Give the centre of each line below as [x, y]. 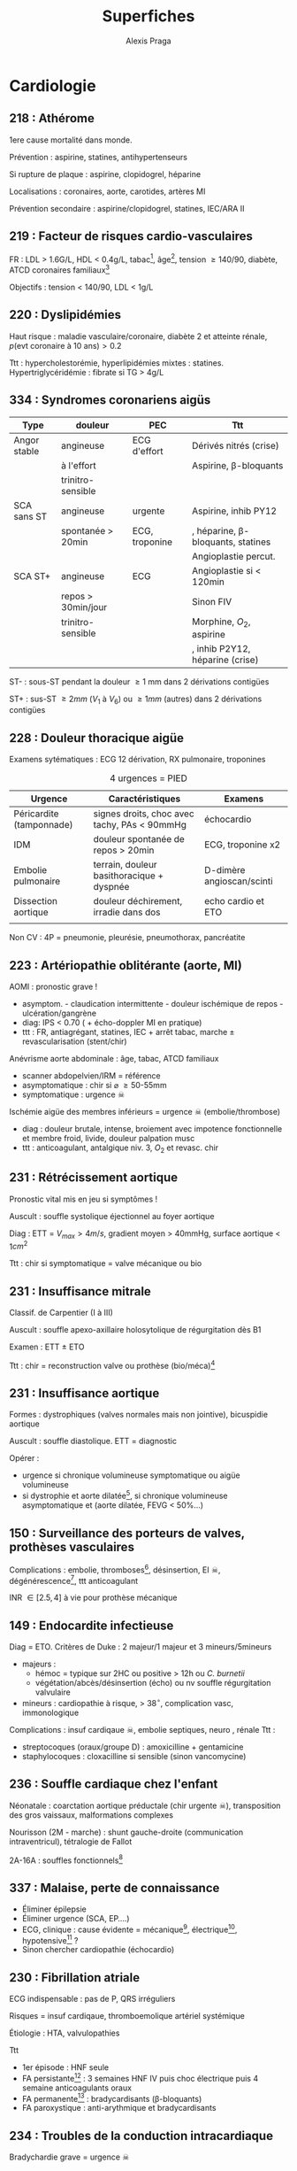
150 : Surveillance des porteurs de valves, [127, 1533]
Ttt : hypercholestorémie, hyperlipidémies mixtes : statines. [116, 363]
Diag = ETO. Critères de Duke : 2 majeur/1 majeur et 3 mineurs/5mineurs [141, 1647]
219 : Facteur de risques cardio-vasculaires [131, 236]
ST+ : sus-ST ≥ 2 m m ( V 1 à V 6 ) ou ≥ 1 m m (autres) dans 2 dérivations [136, 699]
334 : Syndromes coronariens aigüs [110, 400]
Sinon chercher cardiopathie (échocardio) [98, 1950]
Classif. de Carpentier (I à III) [61, 1312]
